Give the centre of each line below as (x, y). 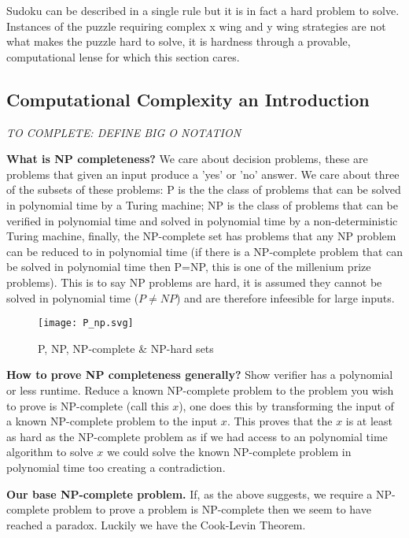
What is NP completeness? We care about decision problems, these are (187, 159)
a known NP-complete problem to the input (112, 421)
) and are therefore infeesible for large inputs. (286, 297)
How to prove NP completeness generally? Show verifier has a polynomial (200, 375)
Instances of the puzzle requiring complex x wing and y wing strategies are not (196, 26)
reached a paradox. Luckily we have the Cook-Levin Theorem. (156, 524)
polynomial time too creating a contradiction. (116, 467)
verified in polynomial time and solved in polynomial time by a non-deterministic (202, 220)
